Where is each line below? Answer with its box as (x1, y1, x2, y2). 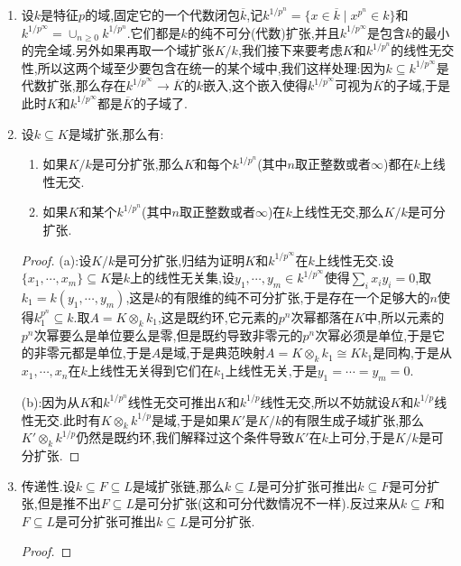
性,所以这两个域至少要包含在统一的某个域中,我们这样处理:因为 (21, 58, 386, 77)
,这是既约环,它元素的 (157, 307, 279, 326)
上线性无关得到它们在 (87, 361, 214, 380)
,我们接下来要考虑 (237, 41, 343, 60)
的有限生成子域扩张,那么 (281, 410, 425, 429)
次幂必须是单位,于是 (315, 325, 433, 344)
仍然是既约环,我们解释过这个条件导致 (76, 428, 295, 447)
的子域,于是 (383, 76, 451, 95)
